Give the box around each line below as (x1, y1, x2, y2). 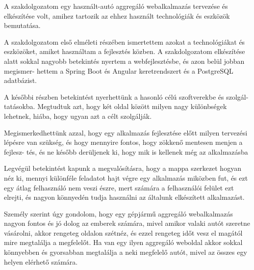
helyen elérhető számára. (4, 256, 78, 267)
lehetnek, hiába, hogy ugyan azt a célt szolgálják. (4, 110, 152, 121)
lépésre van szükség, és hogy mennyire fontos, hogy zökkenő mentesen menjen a (4, 137, 243, 147)
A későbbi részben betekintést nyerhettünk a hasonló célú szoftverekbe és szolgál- (4, 91, 249, 102)
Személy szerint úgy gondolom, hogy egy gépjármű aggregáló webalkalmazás (4, 208, 233, 218)
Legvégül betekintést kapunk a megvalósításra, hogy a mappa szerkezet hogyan (4, 163, 241, 173)
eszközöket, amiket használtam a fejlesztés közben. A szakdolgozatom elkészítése (4, 46, 245, 56)
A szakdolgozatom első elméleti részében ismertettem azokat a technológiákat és (4, 36, 245, 47)
